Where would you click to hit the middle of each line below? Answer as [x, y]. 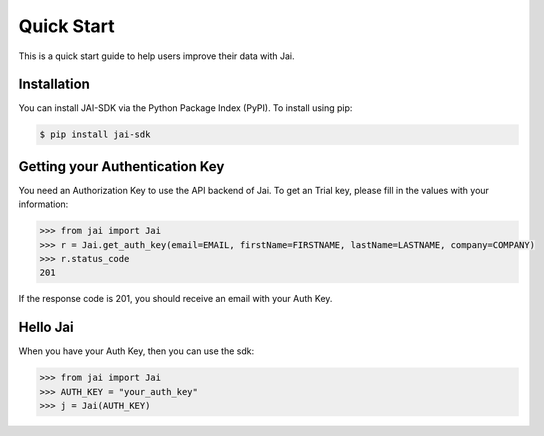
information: [43, 204]
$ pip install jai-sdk [95, 134]
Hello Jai [46, 327]
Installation [54, 84]
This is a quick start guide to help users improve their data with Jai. [156, 56]
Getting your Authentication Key [121, 166]
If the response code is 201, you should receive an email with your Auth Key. [175, 299]
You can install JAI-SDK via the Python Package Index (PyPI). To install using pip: [185, 108]
